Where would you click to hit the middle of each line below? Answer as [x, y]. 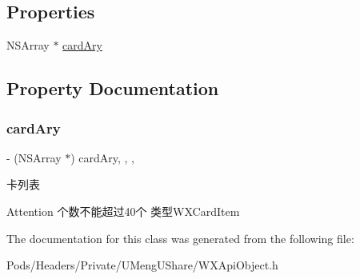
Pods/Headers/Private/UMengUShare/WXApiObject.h [142, 265]
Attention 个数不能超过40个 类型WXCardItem [123, 211]
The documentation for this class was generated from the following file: [180, 238]
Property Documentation [113, 88]
